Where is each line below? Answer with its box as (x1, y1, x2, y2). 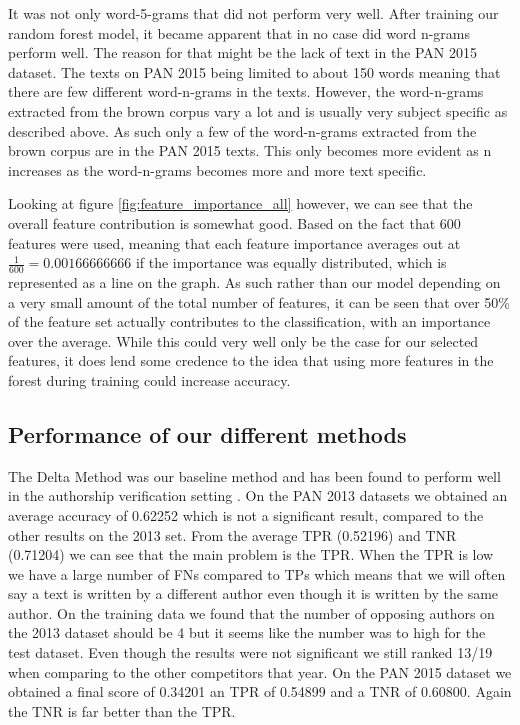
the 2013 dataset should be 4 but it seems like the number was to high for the (8, 622, 486, 643)
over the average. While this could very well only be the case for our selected (8, 330, 479, 351)
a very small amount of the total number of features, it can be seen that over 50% (8, 291, 511, 312)
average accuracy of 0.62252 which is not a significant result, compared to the (8, 504, 484, 525)
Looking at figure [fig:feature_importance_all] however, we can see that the (8, 193, 473, 214)
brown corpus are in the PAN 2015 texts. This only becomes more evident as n (8, 140, 492, 161)
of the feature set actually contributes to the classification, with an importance (8, 311, 491, 332)
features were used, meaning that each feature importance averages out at (8, 232, 461, 253)
